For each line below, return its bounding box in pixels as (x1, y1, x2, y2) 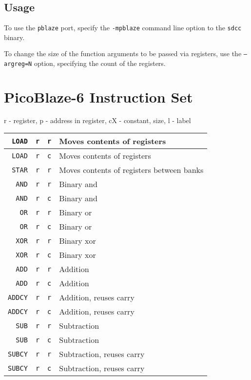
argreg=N (4, 61, 32, 68)
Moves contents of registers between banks (59, 164, 204, 176)
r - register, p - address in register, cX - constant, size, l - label (4, 115, 191, 125)
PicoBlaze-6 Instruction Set (4, 86, 193, 106)
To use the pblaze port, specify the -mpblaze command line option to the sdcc (4, 22, 242, 33)
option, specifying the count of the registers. (34, 58, 166, 68)
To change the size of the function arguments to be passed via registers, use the (4, 48, 242, 59)
